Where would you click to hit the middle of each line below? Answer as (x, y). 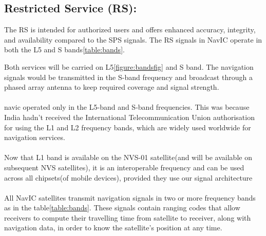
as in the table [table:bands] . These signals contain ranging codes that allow (122, 208)
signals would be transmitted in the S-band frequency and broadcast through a (128, 77)
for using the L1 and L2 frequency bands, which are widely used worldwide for (128, 127)
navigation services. (35, 137)
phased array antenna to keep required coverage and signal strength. (112, 87)
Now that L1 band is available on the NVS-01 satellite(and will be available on (128, 157)
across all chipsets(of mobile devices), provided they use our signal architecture (128, 177)
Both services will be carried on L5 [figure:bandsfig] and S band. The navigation (129, 66)
